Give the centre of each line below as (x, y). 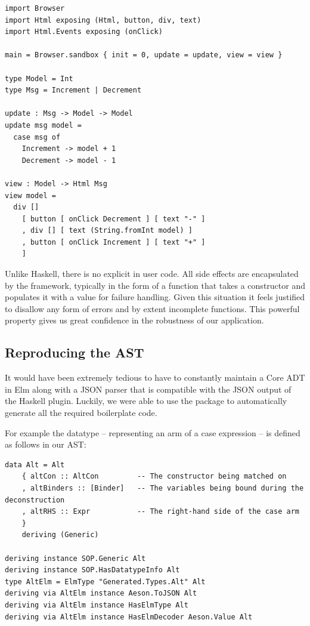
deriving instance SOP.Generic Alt (75, 558)
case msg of (37, 137)
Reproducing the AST (75, 352)
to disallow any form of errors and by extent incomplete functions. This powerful (152, 308)
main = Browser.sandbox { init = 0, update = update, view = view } (144, 55)
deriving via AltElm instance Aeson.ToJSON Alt (101, 593)
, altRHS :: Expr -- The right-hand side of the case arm (160, 512)
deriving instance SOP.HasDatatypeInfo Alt (92, 570)
